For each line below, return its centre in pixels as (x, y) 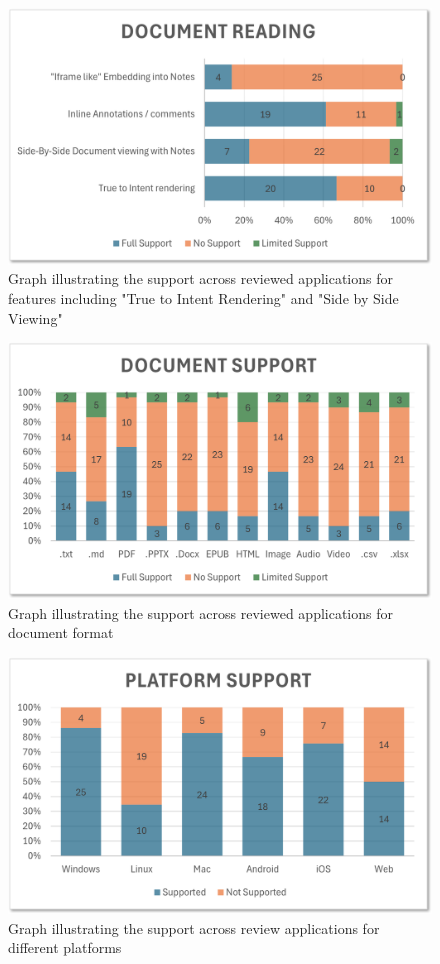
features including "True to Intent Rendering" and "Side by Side (203, 297)
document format (61, 632)
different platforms (65, 947)
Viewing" (35, 317)
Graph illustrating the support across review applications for (194, 927)
